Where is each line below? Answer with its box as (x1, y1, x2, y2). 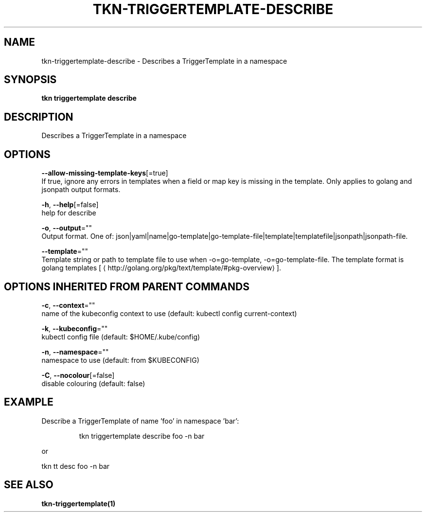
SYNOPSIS (4, 73, 57, 86)
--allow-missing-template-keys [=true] (41, 169, 168, 178)
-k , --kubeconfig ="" (41, 324, 108, 333)
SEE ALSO (4, 479, 53, 491)
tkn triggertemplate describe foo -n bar (79, 431, 205, 440)
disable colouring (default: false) (41, 379, 145, 388)
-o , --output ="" (41, 224, 92, 232)
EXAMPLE (4, 396, 53, 409)
